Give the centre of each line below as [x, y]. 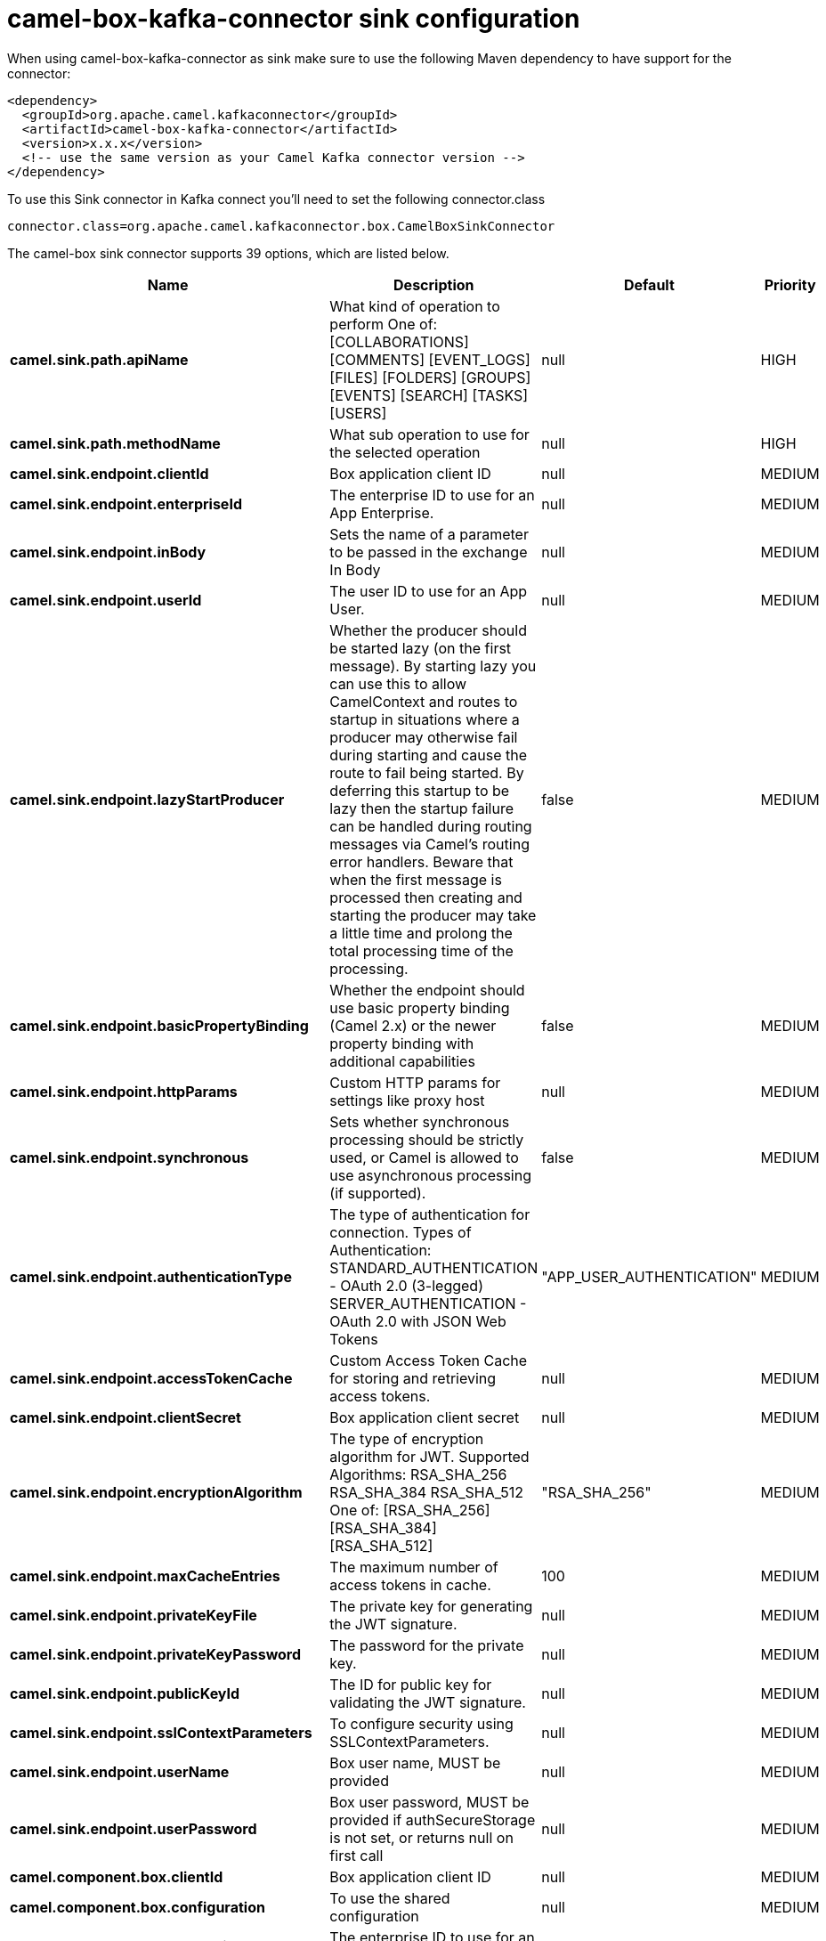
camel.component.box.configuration [138, 1907]
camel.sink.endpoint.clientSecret [126, 1417]
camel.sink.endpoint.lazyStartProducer [147, 799]
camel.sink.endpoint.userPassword [134, 1828]
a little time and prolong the [421, 933]
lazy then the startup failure [421, 808]
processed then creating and [426, 897]
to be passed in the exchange [429, 552]
